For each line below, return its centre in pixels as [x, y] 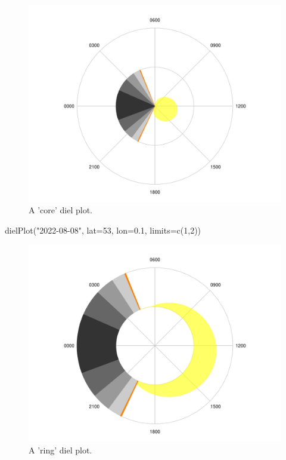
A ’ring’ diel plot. [60, 450]
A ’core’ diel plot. [60, 210]
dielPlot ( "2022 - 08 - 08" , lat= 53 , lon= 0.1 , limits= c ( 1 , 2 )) [103, 230]
